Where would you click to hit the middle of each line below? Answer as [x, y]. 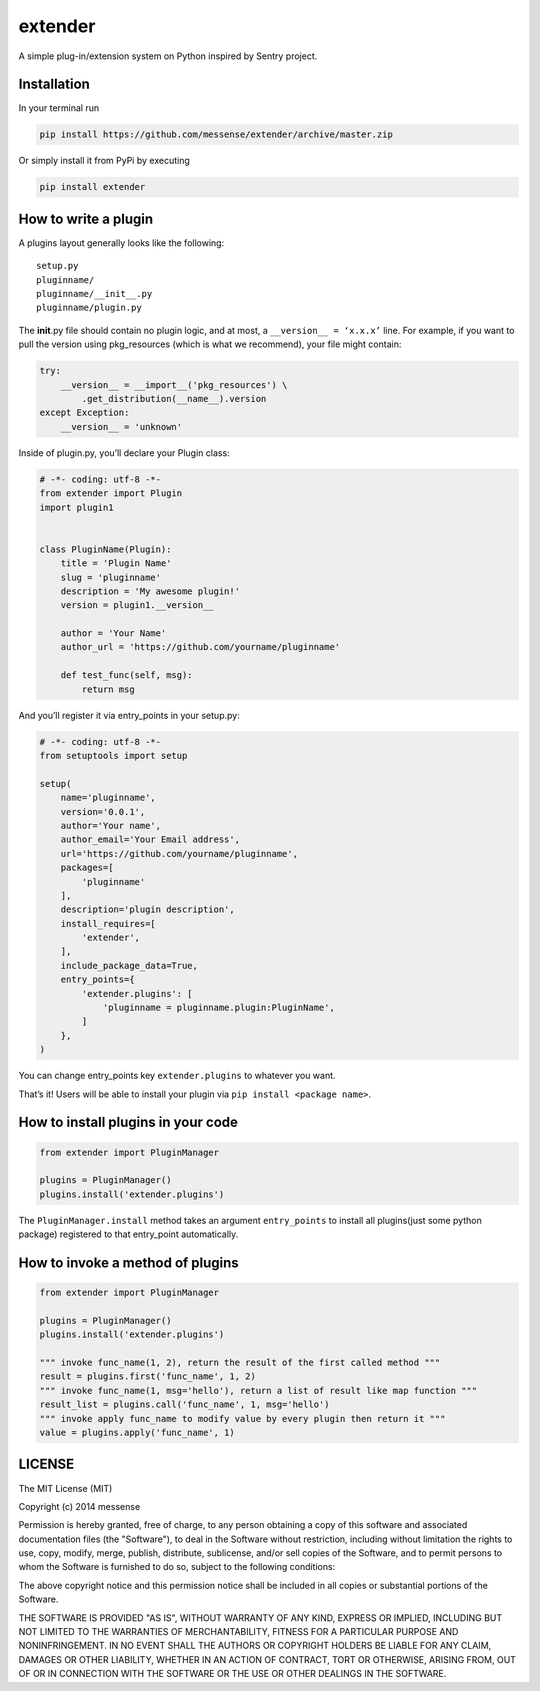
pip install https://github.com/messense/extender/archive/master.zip [216, 134]
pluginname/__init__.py [94, 294]
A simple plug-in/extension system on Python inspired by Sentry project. [168, 56]
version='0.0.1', [103, 811]
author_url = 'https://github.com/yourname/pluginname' [200, 647]
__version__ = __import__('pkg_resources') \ [174, 384]
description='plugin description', [147, 909]
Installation [54, 84]
